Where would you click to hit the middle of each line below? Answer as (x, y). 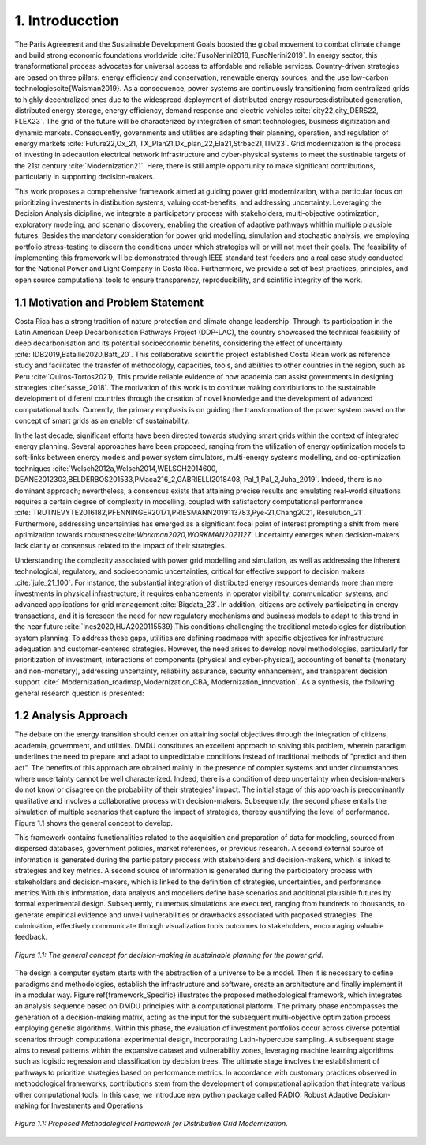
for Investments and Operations (92, 1105)
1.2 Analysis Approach (71, 716)
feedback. (31, 937)
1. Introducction (67, 21)
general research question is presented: (80, 693)
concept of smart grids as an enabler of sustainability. (102, 421)
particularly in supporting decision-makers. (85, 177)
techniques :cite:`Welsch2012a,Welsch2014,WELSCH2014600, (116, 468)
